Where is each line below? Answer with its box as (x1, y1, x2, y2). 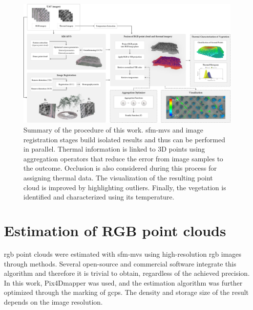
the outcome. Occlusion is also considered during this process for (23, 163, 217, 173)
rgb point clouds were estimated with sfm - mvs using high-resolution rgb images (4, 248, 242, 259)
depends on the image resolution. (4, 296, 103, 307)
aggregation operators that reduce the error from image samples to (23, 153, 223, 163)
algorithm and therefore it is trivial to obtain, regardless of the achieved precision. (4, 268, 250, 278)
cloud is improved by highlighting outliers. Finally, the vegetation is (23, 182, 226, 192)
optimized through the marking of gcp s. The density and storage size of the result (4, 287, 249, 297)
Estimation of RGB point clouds (4, 221, 226, 240)
